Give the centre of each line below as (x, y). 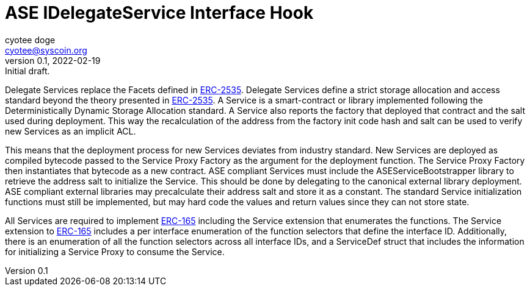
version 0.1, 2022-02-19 (53, 60)
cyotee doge (30, 40)
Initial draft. (27, 71)
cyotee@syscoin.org (46, 50)
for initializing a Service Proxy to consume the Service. (115, 251)
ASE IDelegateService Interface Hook (159, 13)
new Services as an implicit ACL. (71, 131)
